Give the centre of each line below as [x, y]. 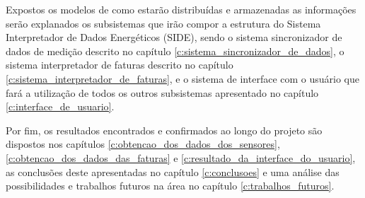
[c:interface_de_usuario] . [60, 106]
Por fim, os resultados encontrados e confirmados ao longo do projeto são [164, 130]
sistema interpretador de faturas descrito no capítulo [120, 65]
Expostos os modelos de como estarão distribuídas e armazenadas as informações [181, 9]
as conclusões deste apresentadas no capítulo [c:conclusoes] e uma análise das [173, 171]
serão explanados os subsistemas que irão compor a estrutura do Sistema [163, 23]
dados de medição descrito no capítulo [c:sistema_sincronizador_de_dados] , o [175, 51]
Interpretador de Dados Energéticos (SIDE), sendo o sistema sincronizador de [174, 37]
